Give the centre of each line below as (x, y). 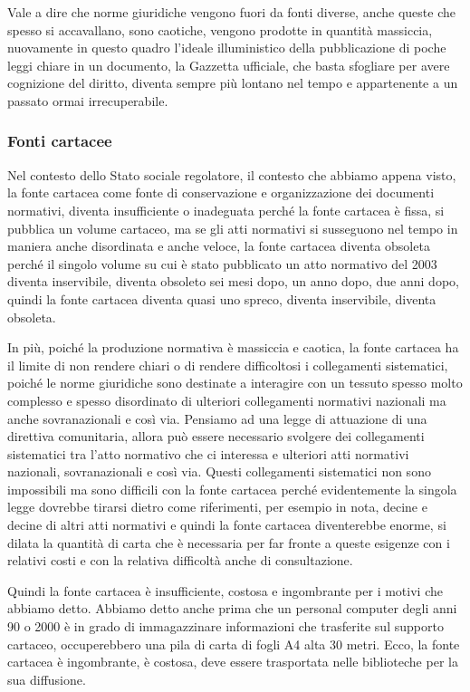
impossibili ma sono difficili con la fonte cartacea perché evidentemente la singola (232, 489)
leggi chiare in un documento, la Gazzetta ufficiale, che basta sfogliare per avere (229, 65)
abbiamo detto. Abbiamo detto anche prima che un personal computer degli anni (232, 608)
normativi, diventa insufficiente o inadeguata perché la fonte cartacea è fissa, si (226, 210)
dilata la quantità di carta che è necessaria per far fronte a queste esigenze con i (229, 542)
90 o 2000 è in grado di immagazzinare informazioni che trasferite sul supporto (225, 626)
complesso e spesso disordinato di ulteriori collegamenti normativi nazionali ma (227, 400)
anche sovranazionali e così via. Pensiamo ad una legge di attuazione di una (217, 418)
